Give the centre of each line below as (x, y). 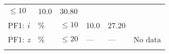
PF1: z (19, 39)
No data (147, 39)
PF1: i (19, 25)
